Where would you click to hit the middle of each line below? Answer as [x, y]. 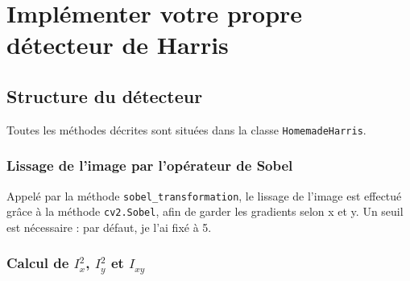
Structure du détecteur [105, 95]
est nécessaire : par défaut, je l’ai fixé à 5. [109, 227]
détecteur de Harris [118, 45]
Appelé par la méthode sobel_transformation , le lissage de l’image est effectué [204, 195]
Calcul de [38, 263]
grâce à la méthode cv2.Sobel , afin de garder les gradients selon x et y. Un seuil [205, 211]
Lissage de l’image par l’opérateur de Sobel [150, 165]
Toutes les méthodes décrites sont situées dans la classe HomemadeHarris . [186, 129]
